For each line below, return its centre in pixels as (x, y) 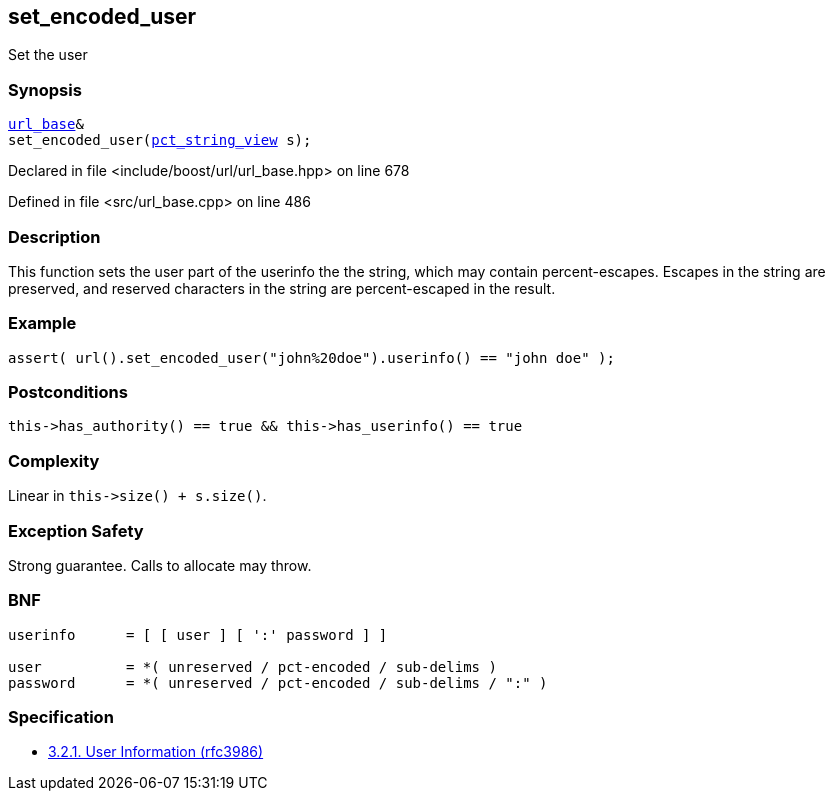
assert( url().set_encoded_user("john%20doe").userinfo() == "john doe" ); (311, 357)
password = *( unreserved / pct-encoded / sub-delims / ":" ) (278, 682)
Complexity (54, 460)
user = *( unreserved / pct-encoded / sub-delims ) (252, 666)
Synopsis (45, 89)
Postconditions (68, 392)
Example (42, 323)
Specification (61, 717)
